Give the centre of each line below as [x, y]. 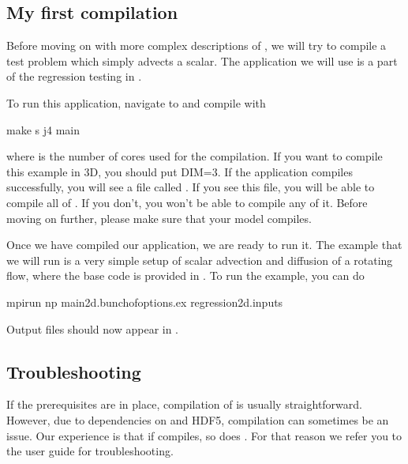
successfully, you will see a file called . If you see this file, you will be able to [191, 187]
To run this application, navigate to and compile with [136, 102]
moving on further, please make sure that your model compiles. [159, 218]
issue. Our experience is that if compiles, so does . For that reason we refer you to [204, 435]
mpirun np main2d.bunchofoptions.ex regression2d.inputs [145, 302]
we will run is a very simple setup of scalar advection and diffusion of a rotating [200, 260]
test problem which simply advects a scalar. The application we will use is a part [202, 60]
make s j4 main [43, 129]
